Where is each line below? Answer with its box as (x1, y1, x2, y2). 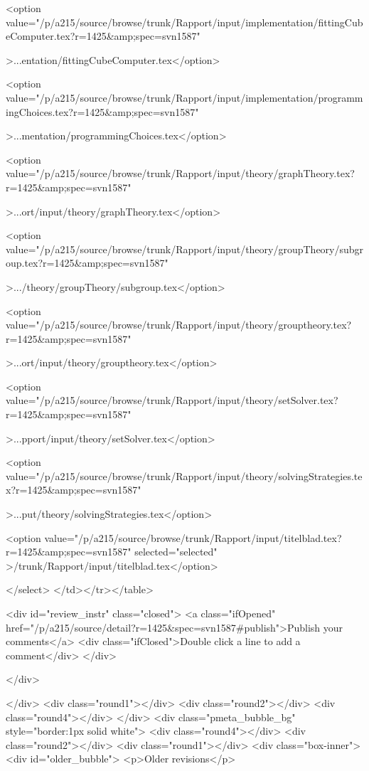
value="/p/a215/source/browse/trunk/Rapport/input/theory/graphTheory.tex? (6, 166, 355, 181)
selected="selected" (134, 544, 218, 559)
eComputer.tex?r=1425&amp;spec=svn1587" (6, 28, 200, 43)
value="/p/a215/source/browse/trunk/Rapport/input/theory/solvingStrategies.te (6, 468, 363, 483)
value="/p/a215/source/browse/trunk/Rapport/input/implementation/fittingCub (6, 14, 363, 29)
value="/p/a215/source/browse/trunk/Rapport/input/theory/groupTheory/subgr (6, 241, 364, 256)
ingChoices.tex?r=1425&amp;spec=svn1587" (6, 104, 199, 119)
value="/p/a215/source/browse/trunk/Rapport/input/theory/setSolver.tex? (6, 393, 338, 408)
